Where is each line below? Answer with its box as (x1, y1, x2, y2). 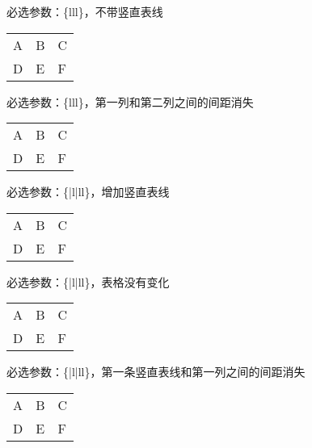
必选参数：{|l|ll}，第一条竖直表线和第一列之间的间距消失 (6, 363, 306, 380)
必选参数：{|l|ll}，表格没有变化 (6, 273, 170, 290)
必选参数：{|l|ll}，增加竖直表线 (6, 183, 170, 200)
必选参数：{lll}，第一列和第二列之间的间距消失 (6, 93, 254, 110)
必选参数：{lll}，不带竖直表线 (6, 3, 163, 19)
